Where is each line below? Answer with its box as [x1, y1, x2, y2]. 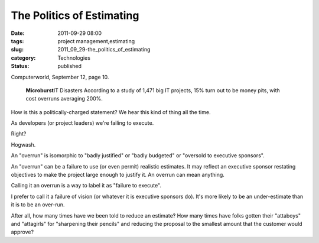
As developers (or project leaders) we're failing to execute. [11, 119, 154, 127]
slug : [11, 46, 24, 53]
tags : [11, 37, 24, 44]
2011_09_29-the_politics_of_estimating [57, 46, 151, 53]
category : [11, 54, 36, 61]
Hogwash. [11, 141, 36, 148]
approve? [11, 228, 34, 236]
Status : [11, 63, 30, 70]
